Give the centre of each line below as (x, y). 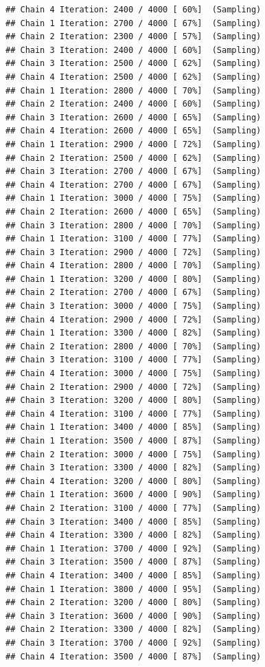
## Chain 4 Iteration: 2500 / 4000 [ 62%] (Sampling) (134, 77)
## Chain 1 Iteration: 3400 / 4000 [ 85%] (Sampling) (134, 427)
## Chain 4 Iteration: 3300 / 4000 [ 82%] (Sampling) (134, 535)
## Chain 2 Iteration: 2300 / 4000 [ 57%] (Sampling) (134, 37)
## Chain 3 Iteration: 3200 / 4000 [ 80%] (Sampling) (134, 401)
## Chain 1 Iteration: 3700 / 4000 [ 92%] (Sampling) (134, 548)
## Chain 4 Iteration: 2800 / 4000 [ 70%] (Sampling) (134, 266)
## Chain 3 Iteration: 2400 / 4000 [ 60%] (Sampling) (134, 50)
